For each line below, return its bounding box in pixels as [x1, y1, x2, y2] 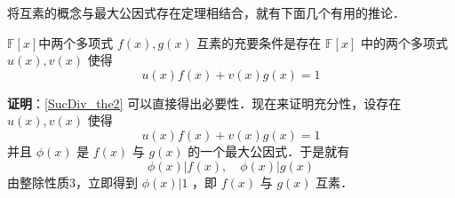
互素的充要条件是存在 [196, 33, 322, 51]
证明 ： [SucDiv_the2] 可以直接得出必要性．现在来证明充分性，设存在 [7, 93, 402, 112]
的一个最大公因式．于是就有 [188, 141, 350, 160]
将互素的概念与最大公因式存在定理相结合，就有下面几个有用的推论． [7, 4, 405, 21]
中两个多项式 [38, 33, 114, 51]
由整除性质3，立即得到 [7, 172, 138, 191]
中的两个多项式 [360, 33, 448, 51]
